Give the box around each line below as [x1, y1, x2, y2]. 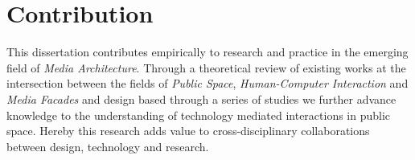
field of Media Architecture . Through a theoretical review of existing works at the [6, 59, 406, 76]
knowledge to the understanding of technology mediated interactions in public [6, 106, 391, 123]
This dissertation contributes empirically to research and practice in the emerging [6, 43, 409, 60]
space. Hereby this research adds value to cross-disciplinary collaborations [6, 122, 370, 139]
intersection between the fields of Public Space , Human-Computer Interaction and [6, 75, 409, 92]
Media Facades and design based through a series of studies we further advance [6, 90, 397, 107]
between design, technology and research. [6, 137, 209, 154]
